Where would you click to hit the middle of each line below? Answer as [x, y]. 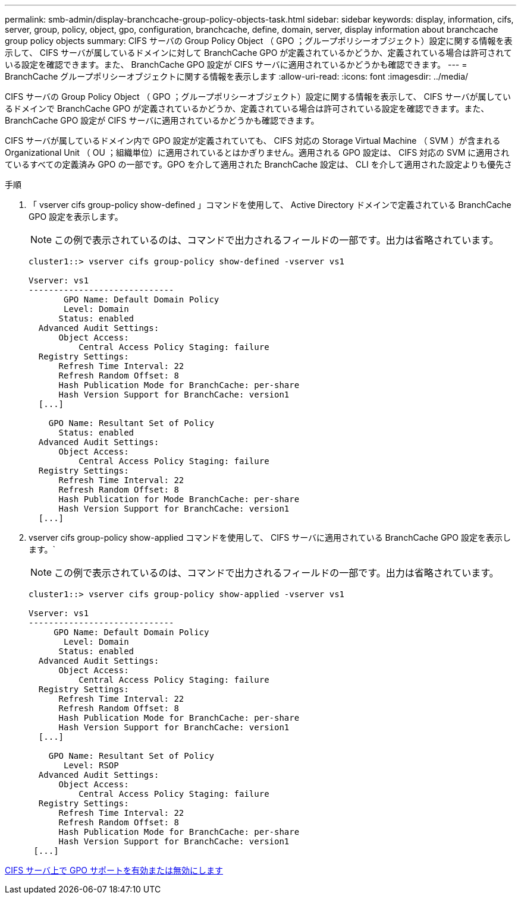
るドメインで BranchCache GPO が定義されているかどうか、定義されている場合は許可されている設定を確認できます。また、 [247, 108]
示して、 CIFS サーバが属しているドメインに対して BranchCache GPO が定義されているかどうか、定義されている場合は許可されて [258, 53]
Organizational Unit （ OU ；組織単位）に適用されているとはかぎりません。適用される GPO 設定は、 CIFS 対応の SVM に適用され [257, 152]
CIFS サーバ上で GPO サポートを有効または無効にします [114, 870]
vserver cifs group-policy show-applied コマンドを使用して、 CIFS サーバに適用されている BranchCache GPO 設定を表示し [270, 537]
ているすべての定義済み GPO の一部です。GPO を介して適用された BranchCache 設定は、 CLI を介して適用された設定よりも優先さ [258, 164]
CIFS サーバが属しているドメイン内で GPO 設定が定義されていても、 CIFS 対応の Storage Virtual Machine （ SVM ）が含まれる [253, 141]
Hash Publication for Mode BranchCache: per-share [179, 499]
